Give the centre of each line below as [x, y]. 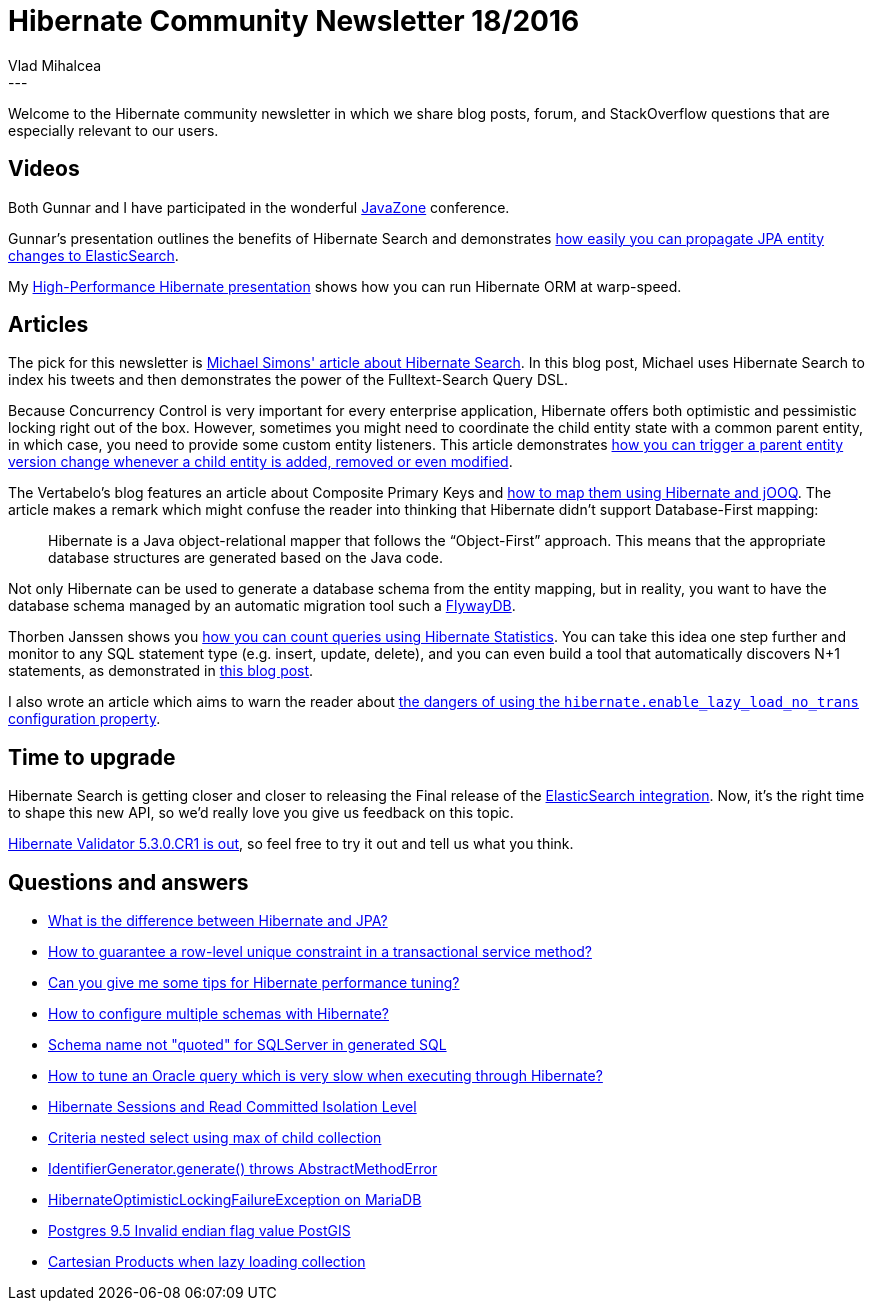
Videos [44, 169]
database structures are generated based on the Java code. [245, 558]
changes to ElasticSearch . [93, 255]
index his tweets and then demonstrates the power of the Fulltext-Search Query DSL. [288, 380]
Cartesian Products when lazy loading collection [207, 1262]
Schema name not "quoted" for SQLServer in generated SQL [247, 1045]
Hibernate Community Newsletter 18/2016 [294, 21]
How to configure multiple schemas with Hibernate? [218, 1014]
